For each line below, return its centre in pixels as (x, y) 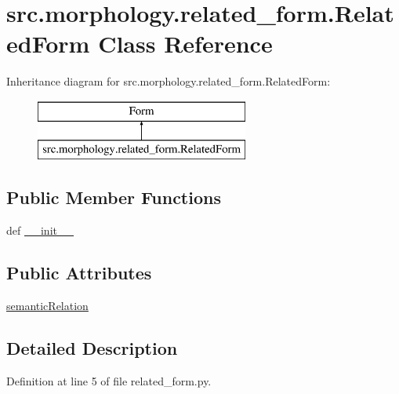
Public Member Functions (114, 197)
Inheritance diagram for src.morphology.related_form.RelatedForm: (169, 81)
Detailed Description (92, 348)
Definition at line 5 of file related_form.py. (109, 380)
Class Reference (185, 44)
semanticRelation (47, 306)
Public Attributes (79, 273)
